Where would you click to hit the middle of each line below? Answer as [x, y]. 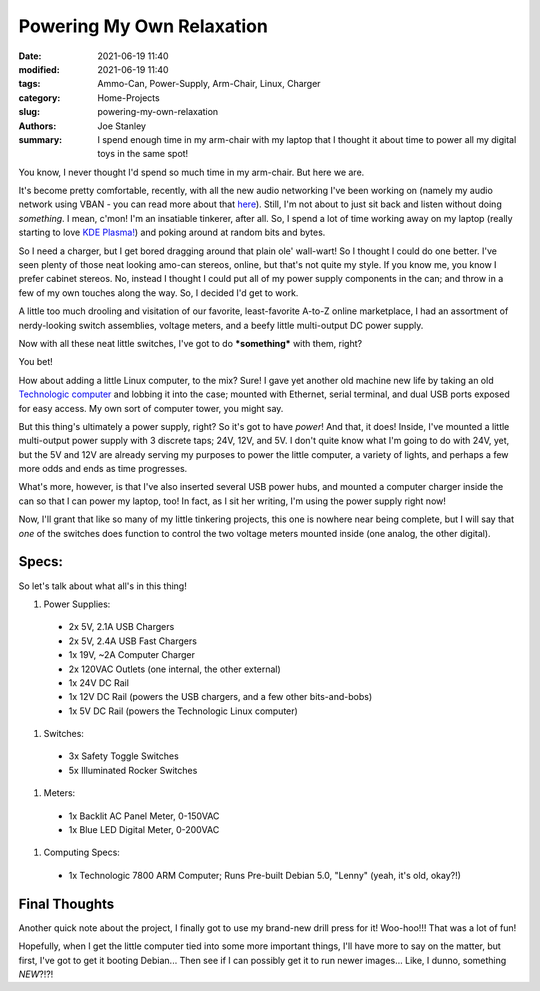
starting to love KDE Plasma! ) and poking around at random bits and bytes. [172, 232]
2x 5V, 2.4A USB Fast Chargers [132, 641]
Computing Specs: [81, 852]
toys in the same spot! [143, 154]
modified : [39, 69]
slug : [29, 112]
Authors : [37, 126]
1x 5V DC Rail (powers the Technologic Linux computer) [183, 711]
